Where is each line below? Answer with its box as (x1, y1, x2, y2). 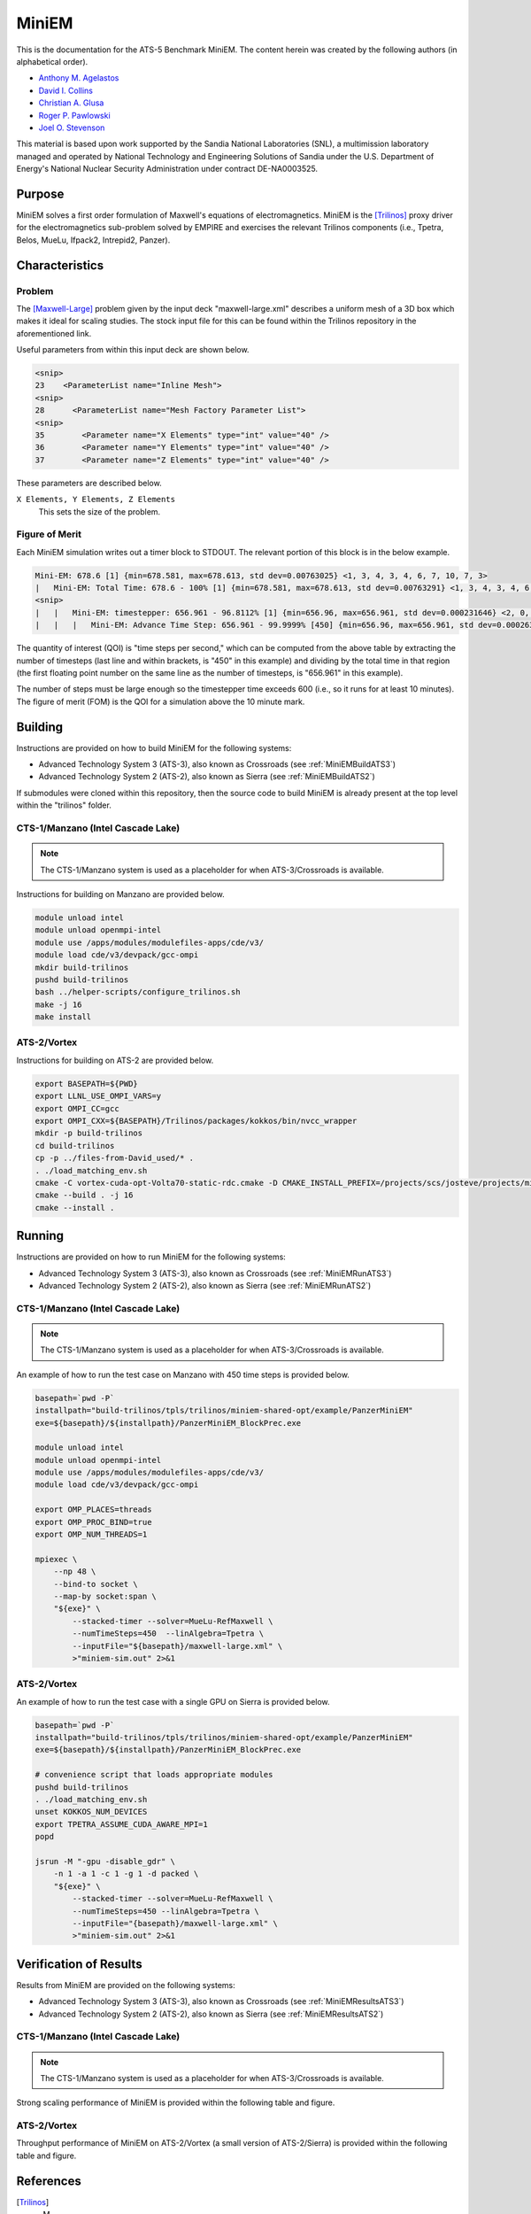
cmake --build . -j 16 (35, 1190, 134, 1200)
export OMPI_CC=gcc (35, 1103, 119, 1113)
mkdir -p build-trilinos (35, 1128, 143, 1138)
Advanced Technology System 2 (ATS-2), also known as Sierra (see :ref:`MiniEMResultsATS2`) (38, 2009, 384, 2019)
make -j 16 (35, 999, 82, 1010)
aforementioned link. (16, 328, 92, 338)
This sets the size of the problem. (38, 506, 161, 517)
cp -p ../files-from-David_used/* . (35, 1153, 195, 1164)
